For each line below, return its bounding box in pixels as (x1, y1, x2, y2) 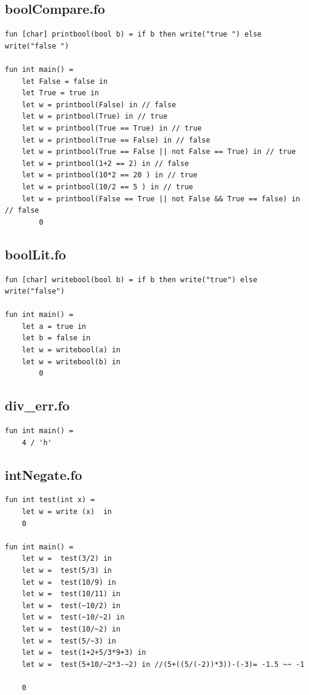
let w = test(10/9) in (22, 578, 117, 587)
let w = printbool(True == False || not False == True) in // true (22, 147, 296, 156)
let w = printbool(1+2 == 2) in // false (22, 159, 189, 168)
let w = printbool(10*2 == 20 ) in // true (22, 171, 198, 180)
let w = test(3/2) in (22, 554, 112, 563)
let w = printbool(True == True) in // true (22, 123, 202, 132)
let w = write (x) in (22, 507, 112, 516)
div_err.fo (5, 396, 70, 415)
